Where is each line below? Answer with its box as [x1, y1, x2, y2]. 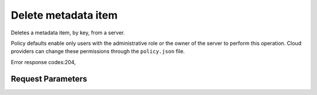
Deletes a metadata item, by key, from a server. [11, 29, 126, 36]
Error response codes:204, [11, 58, 76, 65]
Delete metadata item [11, 9, 118, 22]
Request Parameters [11, 73, 87, 84]
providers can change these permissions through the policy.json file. [11, 48, 185, 55]
